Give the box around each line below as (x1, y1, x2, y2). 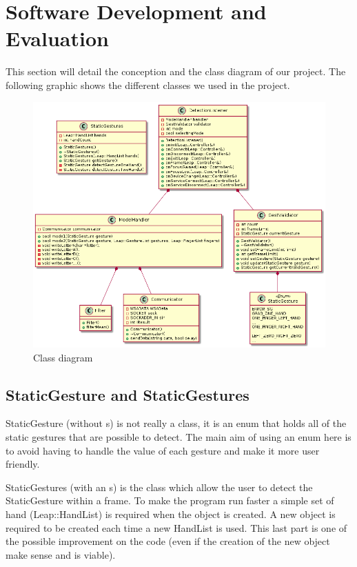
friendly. (6, 457, 40, 471)
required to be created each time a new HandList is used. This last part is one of (6, 520, 347, 535)
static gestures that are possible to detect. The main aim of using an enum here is (6, 430, 351, 444)
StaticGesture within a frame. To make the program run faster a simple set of (6, 493, 334, 508)
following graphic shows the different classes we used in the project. (6, 77, 290, 92)
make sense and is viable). (6, 547, 116, 561)
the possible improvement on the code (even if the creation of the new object (6, 534, 330, 548)
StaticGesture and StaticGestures (6, 384, 249, 405)
